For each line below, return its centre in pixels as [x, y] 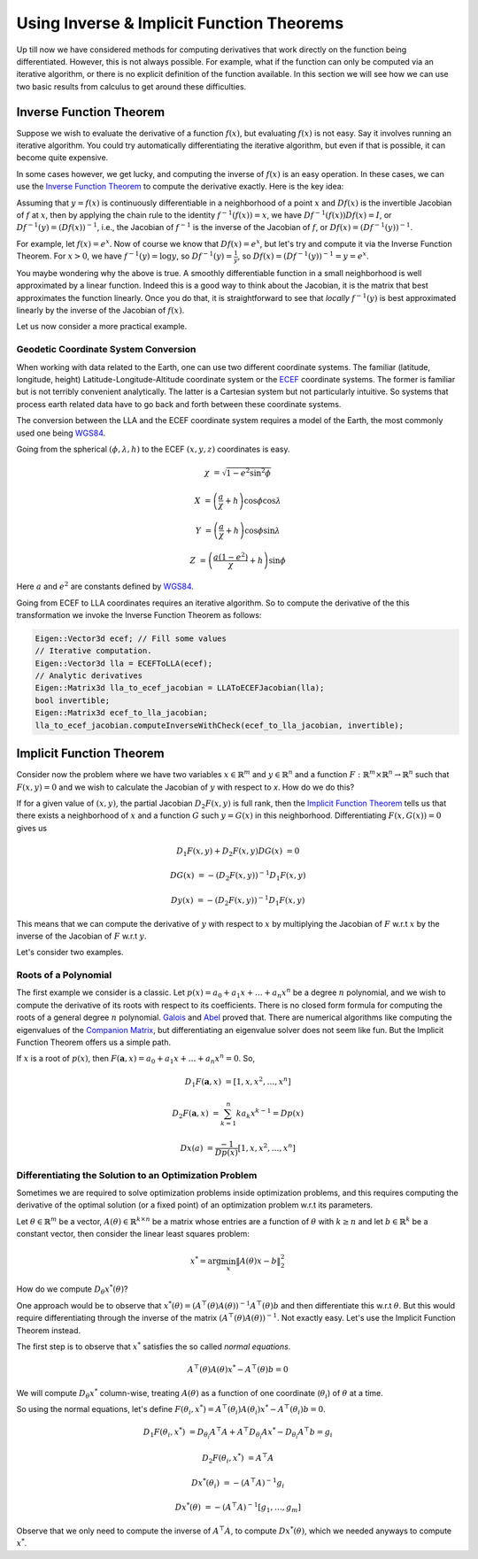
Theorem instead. [49, 1330]
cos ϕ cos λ [263, 501]
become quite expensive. [62, 158]
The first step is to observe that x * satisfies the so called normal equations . [154, 1346]
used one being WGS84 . [61, 433]
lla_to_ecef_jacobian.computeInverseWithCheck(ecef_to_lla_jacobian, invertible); [220, 725]
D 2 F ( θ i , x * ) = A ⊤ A [238, 1459]
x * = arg [205, 1260]
